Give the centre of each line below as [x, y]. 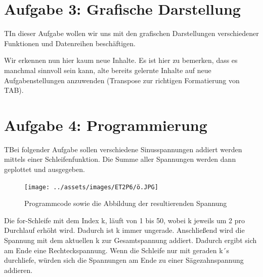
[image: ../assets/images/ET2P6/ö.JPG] [91, 187]
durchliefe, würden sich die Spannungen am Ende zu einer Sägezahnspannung [124, 260]
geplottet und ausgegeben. [45, 169]
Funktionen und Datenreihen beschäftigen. [70, 43]
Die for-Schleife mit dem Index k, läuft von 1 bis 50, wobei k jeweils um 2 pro [125, 220]
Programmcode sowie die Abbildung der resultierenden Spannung [126, 203]
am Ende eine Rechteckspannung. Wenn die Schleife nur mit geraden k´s [117, 250]
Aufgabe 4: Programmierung [106, 125]
